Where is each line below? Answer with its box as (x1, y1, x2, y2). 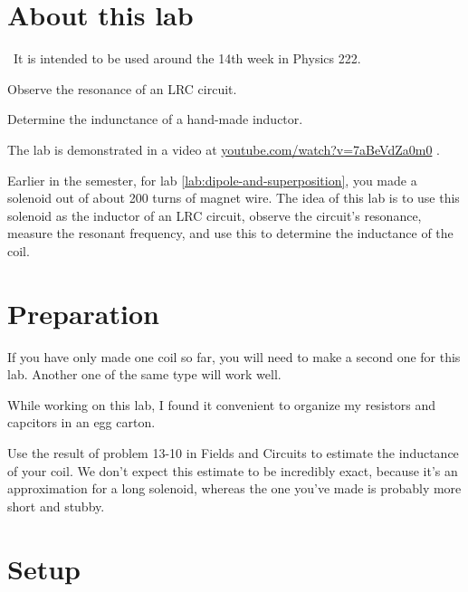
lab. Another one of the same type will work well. (7, 365, 282, 384)
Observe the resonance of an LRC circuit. (7, 79, 237, 98)
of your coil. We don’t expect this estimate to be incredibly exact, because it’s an (7, 461, 458, 480)
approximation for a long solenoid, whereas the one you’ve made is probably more (7, 479, 462, 498)
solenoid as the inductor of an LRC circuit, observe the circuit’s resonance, (7, 205, 422, 224)
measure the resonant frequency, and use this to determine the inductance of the (7, 224, 454, 243)
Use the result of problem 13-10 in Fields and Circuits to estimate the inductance (7, 443, 459, 462)
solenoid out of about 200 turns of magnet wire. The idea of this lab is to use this (7, 188, 460, 207)
